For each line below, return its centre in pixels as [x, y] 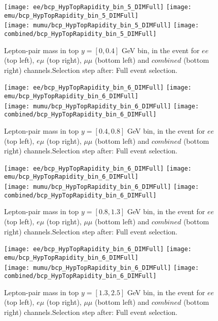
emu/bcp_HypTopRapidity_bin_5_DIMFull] [71, 15]
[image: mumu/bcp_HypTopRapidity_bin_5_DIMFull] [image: [102, 26]
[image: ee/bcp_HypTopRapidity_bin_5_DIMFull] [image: [98, 7]
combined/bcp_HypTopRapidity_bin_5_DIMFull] [80, 34]
